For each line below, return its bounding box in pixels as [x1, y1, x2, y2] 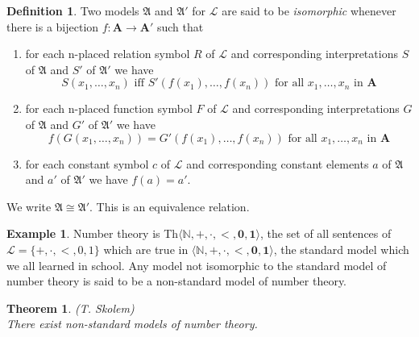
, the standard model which [273, 240, 409, 257]
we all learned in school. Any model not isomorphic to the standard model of [6, 256, 387, 273]
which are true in [103, 240, 189, 257]
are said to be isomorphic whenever [222, 2, 396, 19]
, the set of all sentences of [259, 225, 392, 242]
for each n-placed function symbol [25, 100, 193, 117]
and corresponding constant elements [186, 155, 369, 172]
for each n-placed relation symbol [25, 45, 190, 62]
